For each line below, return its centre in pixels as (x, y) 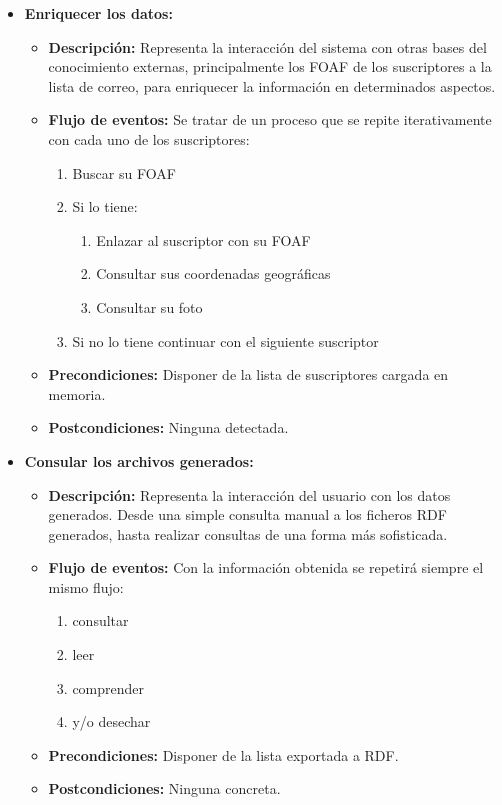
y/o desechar (111, 721)
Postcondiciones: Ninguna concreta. (164, 788)
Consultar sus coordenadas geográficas (213, 273)
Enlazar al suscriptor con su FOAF (203, 239)
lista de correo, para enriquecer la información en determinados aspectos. (272, 85)
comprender (108, 687)
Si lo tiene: (105, 206)
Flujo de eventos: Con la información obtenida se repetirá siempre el (266, 567)
